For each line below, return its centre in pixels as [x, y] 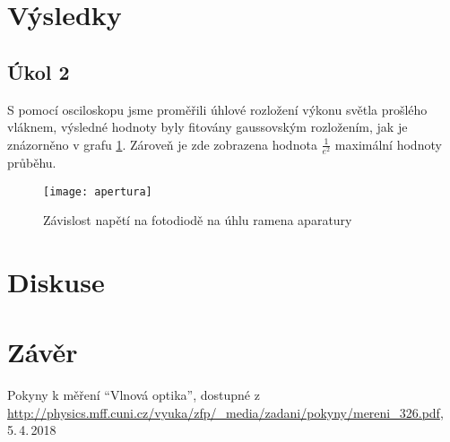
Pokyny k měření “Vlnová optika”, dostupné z [134, 395]
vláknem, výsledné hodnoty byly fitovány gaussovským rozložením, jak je [208, 127]
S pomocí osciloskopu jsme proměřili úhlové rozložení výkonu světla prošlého [217, 109]
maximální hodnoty [388, 144]
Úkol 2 [39, 71]
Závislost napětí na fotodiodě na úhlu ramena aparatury [198, 220]
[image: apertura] [98, 191]
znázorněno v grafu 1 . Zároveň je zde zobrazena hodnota [162, 144]
